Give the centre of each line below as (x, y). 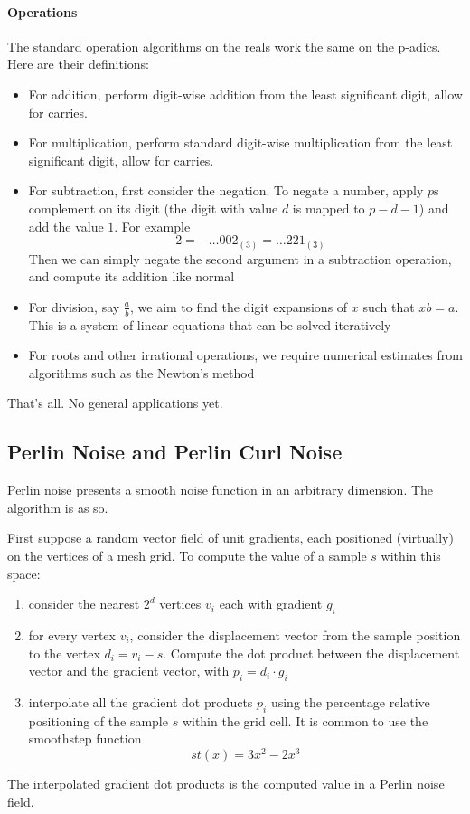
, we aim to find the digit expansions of (239, 306)
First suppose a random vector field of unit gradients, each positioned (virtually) (230, 538)
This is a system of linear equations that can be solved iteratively (210, 324)
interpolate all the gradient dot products (141, 702)
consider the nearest (84, 604)
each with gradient (271, 604)
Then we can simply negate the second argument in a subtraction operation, (240, 258)
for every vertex (72, 635)
